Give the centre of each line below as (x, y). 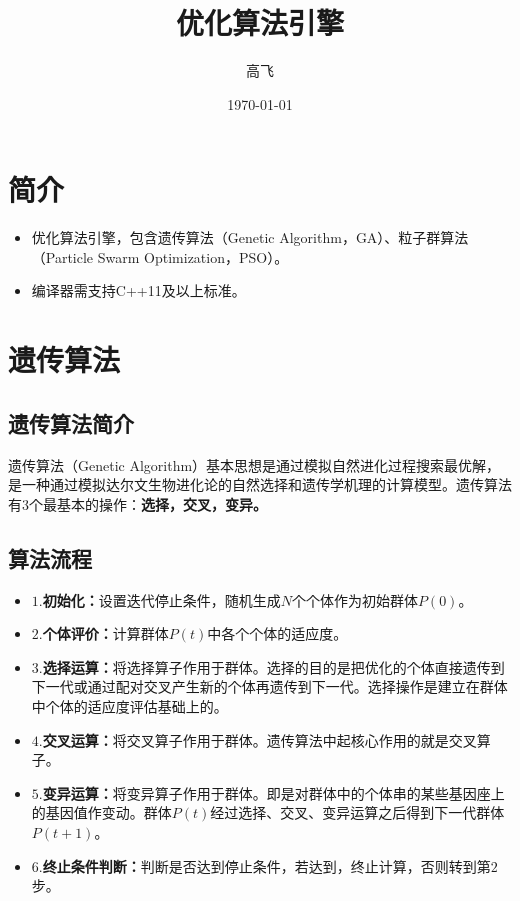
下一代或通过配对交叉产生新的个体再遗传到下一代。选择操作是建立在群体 (269, 686)
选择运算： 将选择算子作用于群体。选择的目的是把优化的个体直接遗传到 (273, 666)
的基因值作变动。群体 (101, 812)
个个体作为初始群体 (354, 599)
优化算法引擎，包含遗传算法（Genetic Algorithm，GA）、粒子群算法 (250, 237)
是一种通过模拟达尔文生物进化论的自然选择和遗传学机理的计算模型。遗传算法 (260, 484)
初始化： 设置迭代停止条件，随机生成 (161, 599)
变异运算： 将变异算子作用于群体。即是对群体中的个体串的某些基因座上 (273, 792)
